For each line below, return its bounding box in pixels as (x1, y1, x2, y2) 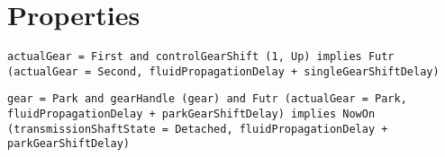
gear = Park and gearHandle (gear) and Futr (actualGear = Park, (7, 92, 407, 106)
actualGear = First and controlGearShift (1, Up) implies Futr (7, 50, 395, 64)
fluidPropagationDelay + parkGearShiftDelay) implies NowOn (7, 108, 376, 121)
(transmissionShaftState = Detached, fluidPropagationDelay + (7, 122, 388, 135)
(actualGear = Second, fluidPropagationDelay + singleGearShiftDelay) (7, 65, 440, 78)
